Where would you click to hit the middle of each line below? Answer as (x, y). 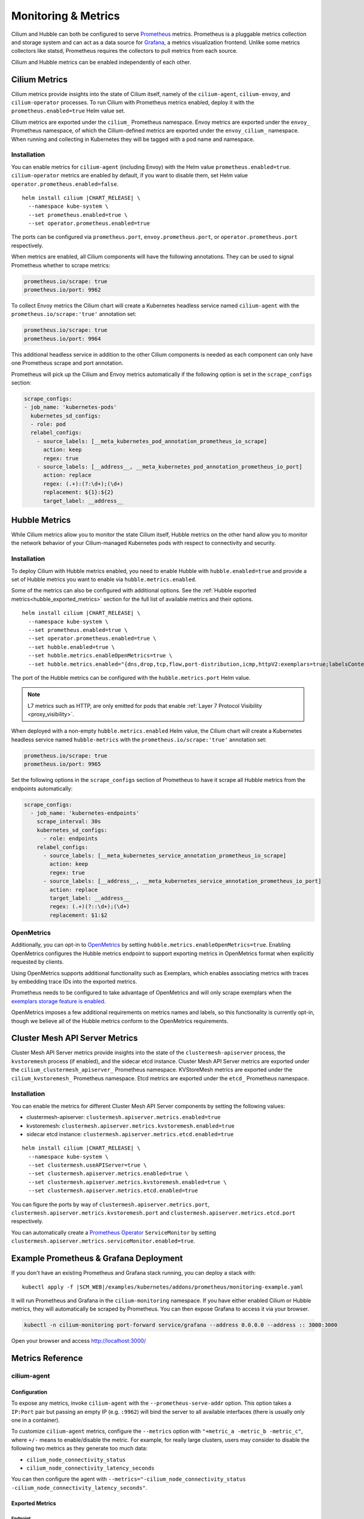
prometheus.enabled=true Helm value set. (68, 111)
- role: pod (48, 424)
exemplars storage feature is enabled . (59, 1001)
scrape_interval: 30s (69, 821)
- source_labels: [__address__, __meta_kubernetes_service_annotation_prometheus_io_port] (182, 881)
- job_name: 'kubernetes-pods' (71, 407)
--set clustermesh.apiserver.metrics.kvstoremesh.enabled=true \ (127, 1182)
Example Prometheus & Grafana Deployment (97, 1259)
